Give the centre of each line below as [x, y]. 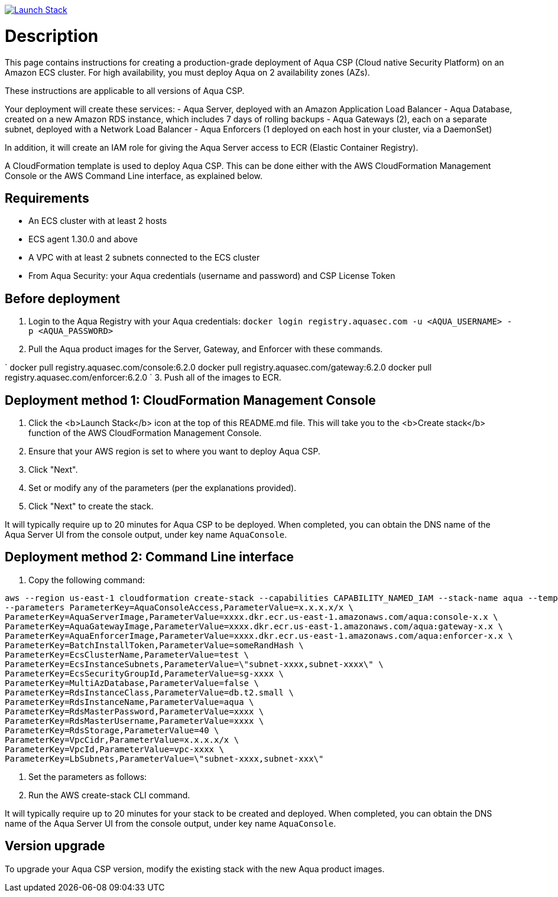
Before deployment [62, 298]
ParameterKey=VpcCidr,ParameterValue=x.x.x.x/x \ [122, 740]
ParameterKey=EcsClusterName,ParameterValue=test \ [127, 654]
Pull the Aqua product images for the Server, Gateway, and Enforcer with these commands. [206, 349]
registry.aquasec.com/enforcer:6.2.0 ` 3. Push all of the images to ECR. [143, 378]
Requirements [47, 198]
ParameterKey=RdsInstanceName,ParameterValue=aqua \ [129, 702]
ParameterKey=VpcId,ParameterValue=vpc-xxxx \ [114, 749]
